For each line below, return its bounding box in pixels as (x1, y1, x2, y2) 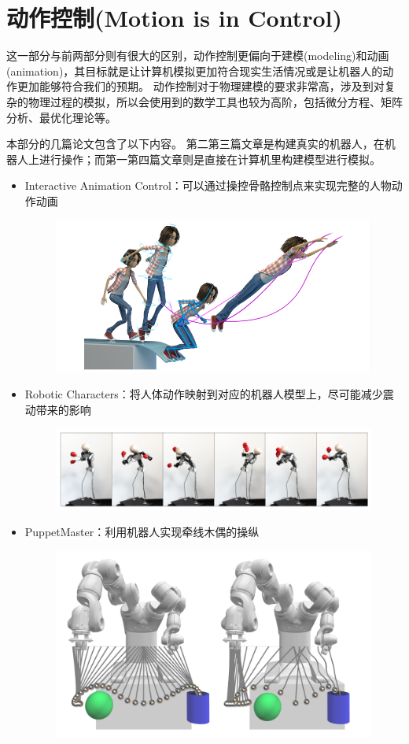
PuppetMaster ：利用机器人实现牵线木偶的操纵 (24, 524, 260, 540)
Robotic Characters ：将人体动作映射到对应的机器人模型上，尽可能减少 (24, 386, 383, 402)
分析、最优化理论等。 (6, 109, 116, 125)
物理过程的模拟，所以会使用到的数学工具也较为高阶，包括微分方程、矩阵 (28, 93, 403, 109)
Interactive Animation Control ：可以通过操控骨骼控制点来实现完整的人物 (24, 177, 392, 194)
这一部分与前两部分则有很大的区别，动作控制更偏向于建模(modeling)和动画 (6, 47, 389, 64)
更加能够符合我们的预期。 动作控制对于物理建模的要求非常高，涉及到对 (17, 78, 385, 94)
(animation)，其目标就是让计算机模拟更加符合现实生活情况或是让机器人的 (6, 62, 383, 79)
